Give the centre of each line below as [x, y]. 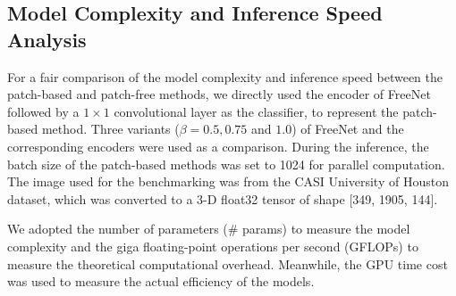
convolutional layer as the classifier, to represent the [256, 111]
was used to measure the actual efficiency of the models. [161, 281]
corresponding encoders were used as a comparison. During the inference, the [218, 146]
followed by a [43, 111]
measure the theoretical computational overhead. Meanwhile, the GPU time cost [228, 263]
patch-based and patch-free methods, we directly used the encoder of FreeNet [219, 94]
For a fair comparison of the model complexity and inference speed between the [225, 76]
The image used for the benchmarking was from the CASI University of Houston [228, 181]
